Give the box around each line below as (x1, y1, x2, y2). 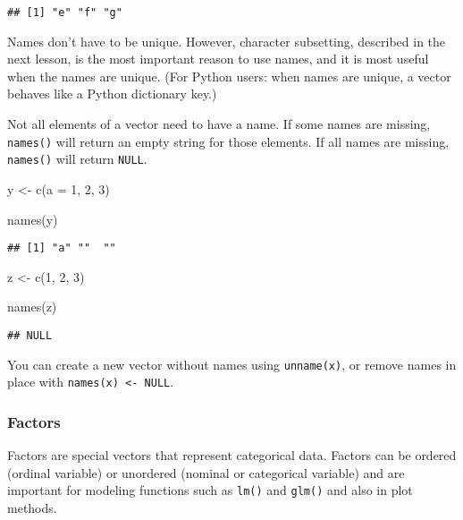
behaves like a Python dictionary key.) (7, 84, 217, 103)
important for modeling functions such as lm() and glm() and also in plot (7, 481, 413, 499)
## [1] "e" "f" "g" (7, 6, 122, 19)
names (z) (7, 297, 57, 316)
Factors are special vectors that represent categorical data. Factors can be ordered (7, 446, 457, 465)
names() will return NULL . (7, 149, 147, 168)
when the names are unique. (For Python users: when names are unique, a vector (7, 66, 451, 85)
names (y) (7, 209, 58, 228)
